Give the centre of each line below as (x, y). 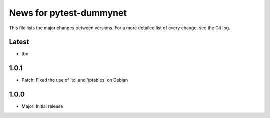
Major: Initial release (42, 106)
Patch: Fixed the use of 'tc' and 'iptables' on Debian (75, 80)
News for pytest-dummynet (68, 13)
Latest (19, 42)
